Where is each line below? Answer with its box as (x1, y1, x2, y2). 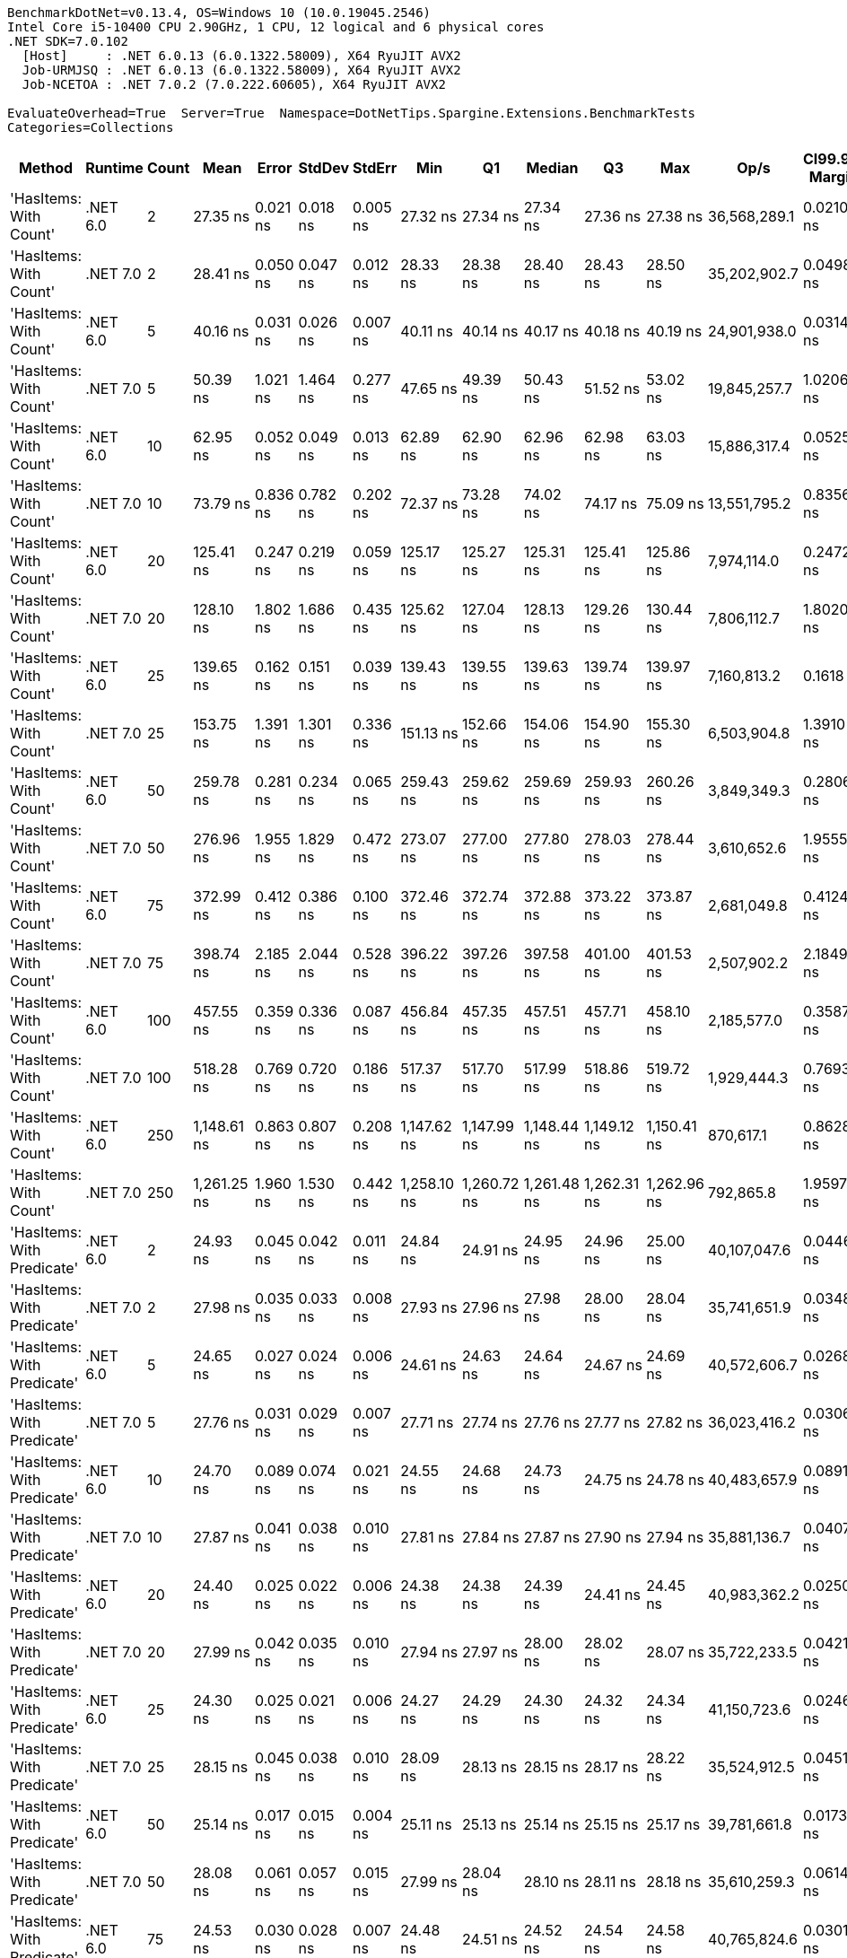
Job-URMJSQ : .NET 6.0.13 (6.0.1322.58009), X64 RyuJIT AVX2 (22, 63, 461, 77)
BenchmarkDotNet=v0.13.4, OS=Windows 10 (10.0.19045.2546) (7, 5, 432, 20)
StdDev (298, 159, 350, 177)
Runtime (85, 159, 144, 177)
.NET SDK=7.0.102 (7, 34, 128, 48)
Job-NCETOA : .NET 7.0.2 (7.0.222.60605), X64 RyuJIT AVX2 (22, 77, 446, 92)
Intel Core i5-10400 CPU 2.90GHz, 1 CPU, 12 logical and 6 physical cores (7, 20, 545, 34)
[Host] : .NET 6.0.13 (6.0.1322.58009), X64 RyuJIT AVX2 (22, 48, 461, 63)
